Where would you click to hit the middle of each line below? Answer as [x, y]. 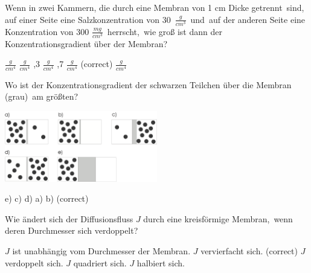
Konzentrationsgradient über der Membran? [86, 43]
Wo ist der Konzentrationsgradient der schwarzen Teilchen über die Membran [148, 84]
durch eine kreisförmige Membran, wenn [218, 218]
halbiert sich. [161, 262]
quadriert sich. [100, 262]
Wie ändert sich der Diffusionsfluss [69, 218]
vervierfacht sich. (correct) [249, 251]
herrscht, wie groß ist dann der [165, 31]
